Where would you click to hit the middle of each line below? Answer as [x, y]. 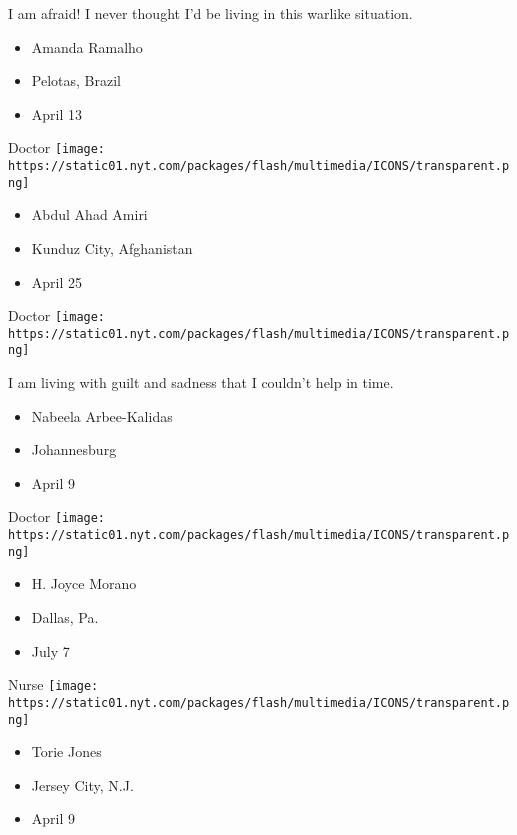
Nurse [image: [53, 684]
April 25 [57, 281]
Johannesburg [74, 449]
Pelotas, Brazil [76, 80]
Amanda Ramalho [87, 46]
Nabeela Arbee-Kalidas [102, 415]
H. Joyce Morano [84, 583]
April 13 [57, 113]
